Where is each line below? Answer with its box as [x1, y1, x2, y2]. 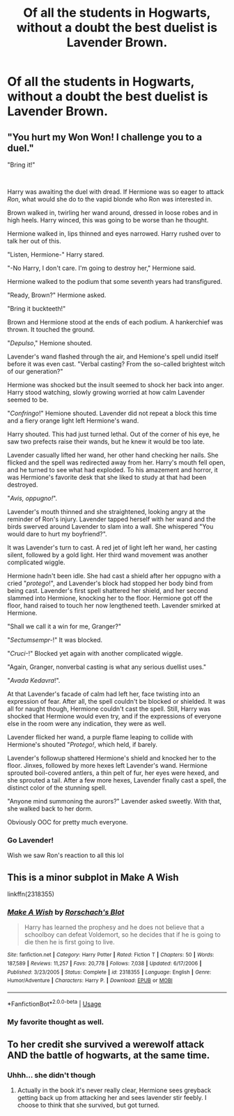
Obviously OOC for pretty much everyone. [7, 818, 128, 826]
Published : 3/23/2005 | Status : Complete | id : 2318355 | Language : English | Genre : [7, 968, 212, 976]
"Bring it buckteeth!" [7, 305, 66, 312]
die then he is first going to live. [24, 938, 115, 947]
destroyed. [7, 481, 38, 489]
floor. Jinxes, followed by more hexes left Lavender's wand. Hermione [7, 762, 208, 769]
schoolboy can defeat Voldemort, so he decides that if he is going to [24, 930, 221, 939]
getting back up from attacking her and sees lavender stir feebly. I [17, 1094, 207, 1102]
